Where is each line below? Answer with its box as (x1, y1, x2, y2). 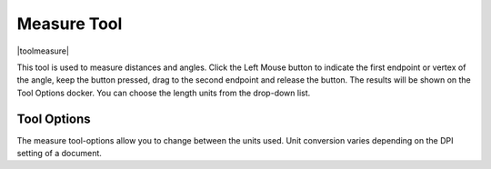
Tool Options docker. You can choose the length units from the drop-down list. (16, 87, 311, 98)
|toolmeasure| (16, 45, 70, 56)
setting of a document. (16, 148, 102, 159)
